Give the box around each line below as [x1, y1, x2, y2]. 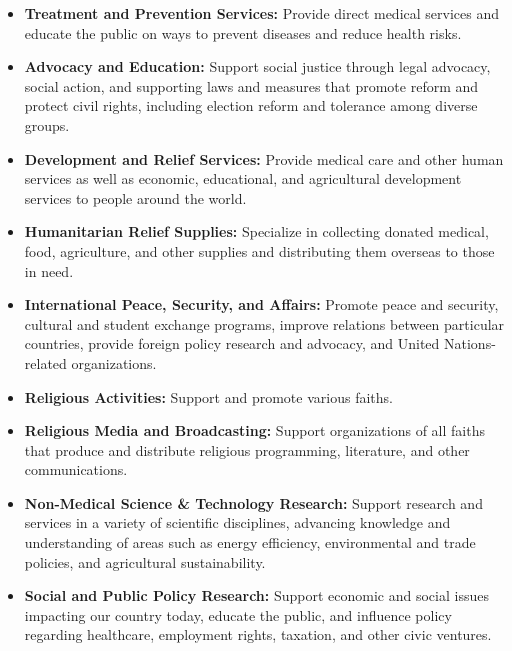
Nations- [444, 333, 496, 354]
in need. [24, 260, 74, 281]
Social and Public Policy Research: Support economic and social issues [24, 585, 489, 606]
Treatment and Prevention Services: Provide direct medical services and [24, 3, 499, 23]
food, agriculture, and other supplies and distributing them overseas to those [24, 240, 495, 261]
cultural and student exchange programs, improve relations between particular [24, 313, 505, 334]
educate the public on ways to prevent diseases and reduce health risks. [24, 22, 462, 43]
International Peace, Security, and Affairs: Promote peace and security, [24, 294, 499, 315]
